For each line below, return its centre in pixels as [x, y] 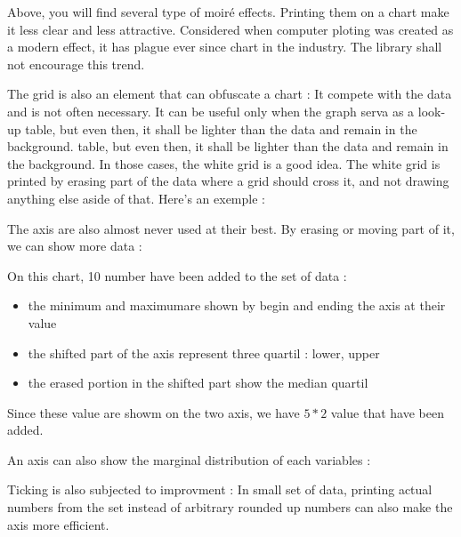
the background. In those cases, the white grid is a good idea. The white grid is [224, 163]
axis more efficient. [58, 524]
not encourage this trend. [76, 64]
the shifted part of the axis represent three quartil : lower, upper [204, 353]
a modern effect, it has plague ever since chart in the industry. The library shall [225, 47]
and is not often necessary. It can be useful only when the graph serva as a [211, 111]
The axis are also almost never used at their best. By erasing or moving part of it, [231, 228]
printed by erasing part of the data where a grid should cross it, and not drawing [228, 181]
